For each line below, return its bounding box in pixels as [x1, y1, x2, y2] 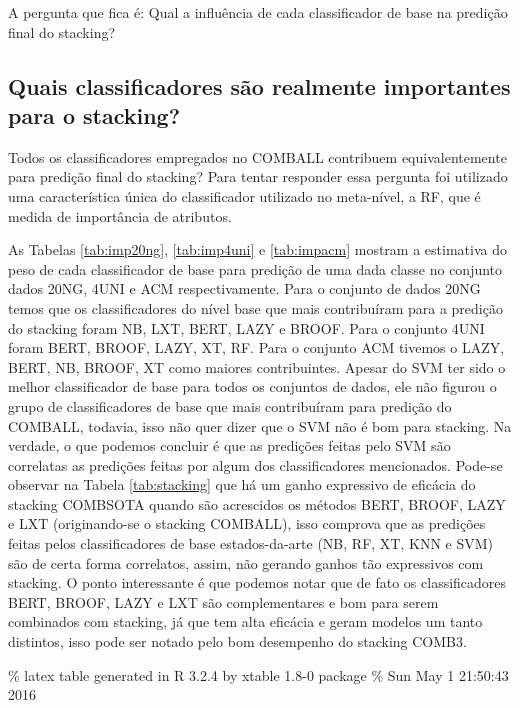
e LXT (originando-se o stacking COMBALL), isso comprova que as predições [8, 513, 486, 534]
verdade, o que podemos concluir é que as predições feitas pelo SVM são [8, 435, 451, 456]
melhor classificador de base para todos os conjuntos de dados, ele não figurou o [8, 376, 497, 397]
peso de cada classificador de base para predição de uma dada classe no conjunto [8, 258, 503, 279]
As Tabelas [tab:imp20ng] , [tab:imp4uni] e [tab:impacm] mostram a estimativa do [8, 239, 507, 260]
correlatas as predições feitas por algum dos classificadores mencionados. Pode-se [8, 454, 503, 475]
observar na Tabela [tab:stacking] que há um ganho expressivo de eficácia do [8, 474, 476, 495]
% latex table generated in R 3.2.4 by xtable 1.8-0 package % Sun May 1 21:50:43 [8, 664, 509, 685]
